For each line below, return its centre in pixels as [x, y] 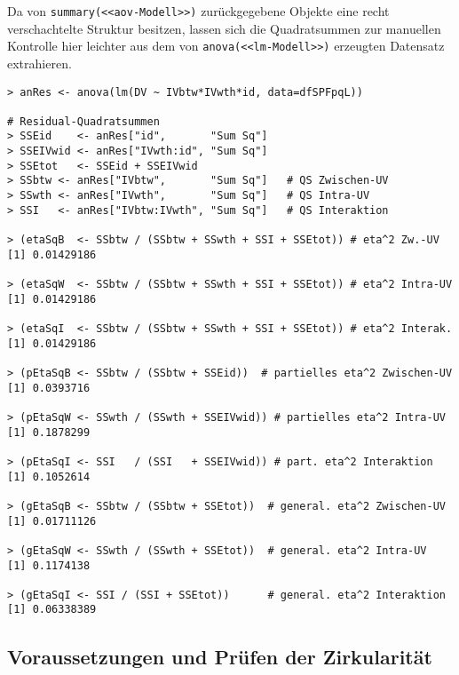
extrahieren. [40, 63]
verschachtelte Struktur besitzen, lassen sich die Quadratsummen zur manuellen [224, 28]
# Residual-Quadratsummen [83, 121]
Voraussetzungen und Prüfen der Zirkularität [220, 656]
